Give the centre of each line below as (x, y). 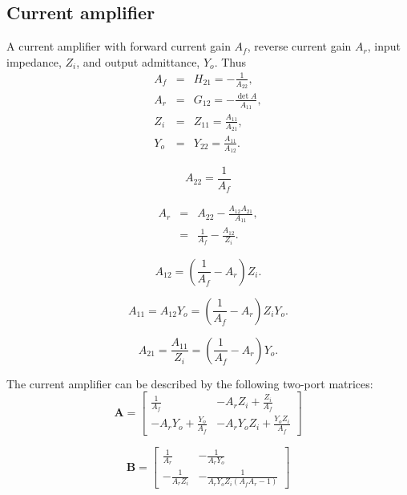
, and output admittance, (138, 61)
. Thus (230, 61)
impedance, (34, 61)
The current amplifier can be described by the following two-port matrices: (190, 383)
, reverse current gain (299, 46)
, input (384, 46)
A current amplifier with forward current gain (119, 46)
